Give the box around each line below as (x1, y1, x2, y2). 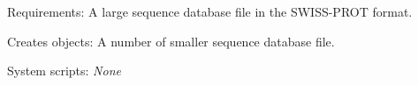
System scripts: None (7, 61, 121, 80)
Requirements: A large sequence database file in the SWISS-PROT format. (7, 3, 413, 20)
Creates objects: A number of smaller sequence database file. (7, 32, 335, 50)
